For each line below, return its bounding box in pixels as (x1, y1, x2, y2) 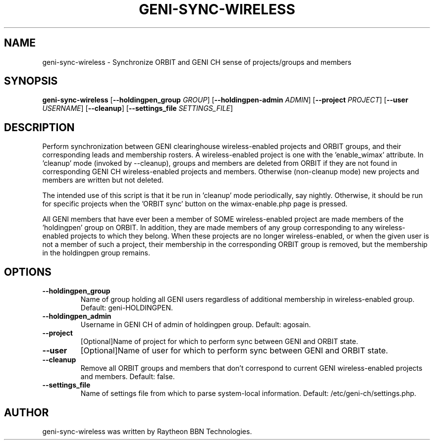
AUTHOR (4, 406, 49, 419)
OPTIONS (4, 265, 52, 278)
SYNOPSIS (4, 75, 58, 88)
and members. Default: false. (80, 372, 175, 381)
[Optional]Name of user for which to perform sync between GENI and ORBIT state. (80, 345, 388, 356)
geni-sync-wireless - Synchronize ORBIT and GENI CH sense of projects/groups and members (42, 57, 352, 66)
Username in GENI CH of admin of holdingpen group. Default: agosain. (80, 320, 311, 329)
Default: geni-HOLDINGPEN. (80, 303, 173, 312)
